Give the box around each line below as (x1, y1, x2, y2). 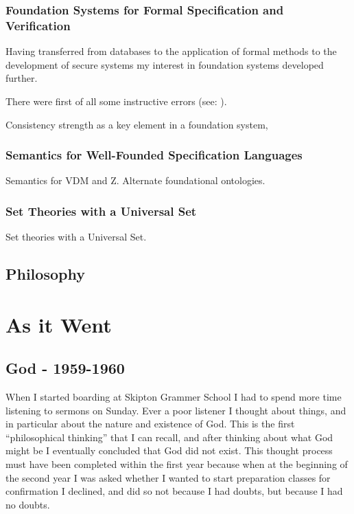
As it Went (5, 310, 112, 338)
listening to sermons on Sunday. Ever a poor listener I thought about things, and (5, 403, 346, 417)
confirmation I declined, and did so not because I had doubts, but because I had (5, 484, 343, 498)
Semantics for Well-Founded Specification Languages (5, 146, 303, 164)
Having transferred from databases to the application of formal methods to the (5, 44, 337, 58)
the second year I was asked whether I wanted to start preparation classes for (5, 470, 331, 484)
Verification (5, 16, 71, 34)
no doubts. (5, 497, 50, 511)
